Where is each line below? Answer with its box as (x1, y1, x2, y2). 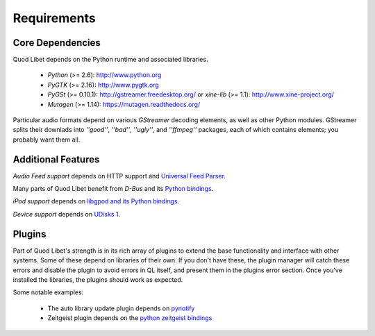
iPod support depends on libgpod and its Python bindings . (12, 197, 180, 205)
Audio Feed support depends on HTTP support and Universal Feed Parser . (12, 171, 226, 180)
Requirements (12, 10, 97, 26)
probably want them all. (12, 135, 81, 144)
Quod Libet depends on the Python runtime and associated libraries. (12, 56, 208, 64)
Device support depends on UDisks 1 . (12, 210, 121, 218)
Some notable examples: (12, 288, 84, 296)
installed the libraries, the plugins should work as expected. (12, 275, 183, 284)
